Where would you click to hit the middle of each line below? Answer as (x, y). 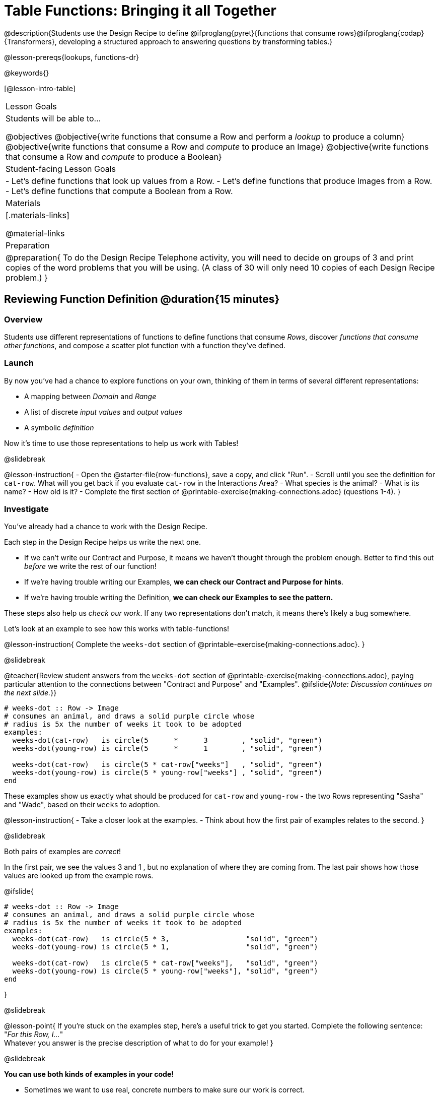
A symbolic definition (59, 427)
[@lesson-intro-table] (40, 88)
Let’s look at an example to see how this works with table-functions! (117, 629)
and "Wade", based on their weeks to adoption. (82, 805)
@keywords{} (27, 73)
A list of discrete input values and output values (103, 412)
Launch (19, 363)
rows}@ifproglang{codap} (381, 33)
